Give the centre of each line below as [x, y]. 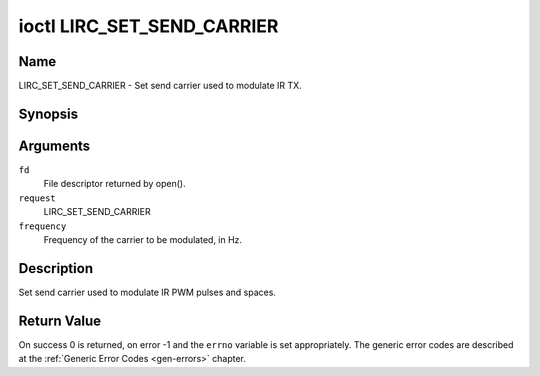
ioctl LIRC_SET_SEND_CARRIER [148, 26]
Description [56, 268]
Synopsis [48, 113]
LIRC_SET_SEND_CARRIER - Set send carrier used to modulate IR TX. [160, 86]
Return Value [60, 320]
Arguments [54, 145]
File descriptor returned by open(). [114, 184]
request [37, 198]
